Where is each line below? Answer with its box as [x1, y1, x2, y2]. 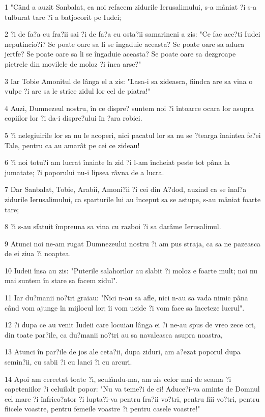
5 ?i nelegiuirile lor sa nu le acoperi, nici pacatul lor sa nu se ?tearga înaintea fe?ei [5, 129, 261, 140]
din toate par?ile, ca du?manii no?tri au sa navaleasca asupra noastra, [5, 329, 223, 340]
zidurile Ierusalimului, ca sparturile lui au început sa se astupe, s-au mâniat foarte [5, 193, 261, 204]
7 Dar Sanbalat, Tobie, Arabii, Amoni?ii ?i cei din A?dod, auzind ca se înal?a [5, 184, 247, 194]
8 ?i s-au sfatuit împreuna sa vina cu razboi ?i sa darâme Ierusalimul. [5, 221, 221, 232]
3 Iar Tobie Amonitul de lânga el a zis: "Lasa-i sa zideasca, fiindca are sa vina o [5, 75, 253, 86]
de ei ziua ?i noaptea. [5, 248, 71, 259]
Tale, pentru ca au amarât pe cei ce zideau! [5, 140, 140, 150]
